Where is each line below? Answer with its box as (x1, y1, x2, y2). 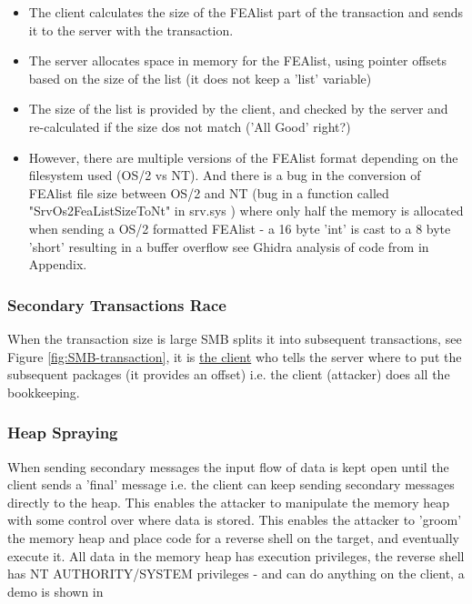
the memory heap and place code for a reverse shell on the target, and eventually (7, 528, 459, 547)
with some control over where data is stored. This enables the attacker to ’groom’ (7, 510, 462, 529)
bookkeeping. (7, 382, 80, 401)
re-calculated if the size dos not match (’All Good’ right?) (28, 116, 351, 136)
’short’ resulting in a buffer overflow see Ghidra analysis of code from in (28, 237, 429, 256)
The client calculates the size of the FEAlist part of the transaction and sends (28, 3, 464, 21)
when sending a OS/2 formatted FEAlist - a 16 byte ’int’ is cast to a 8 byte (28, 218, 451, 237)
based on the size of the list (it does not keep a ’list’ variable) (28, 68, 372, 87)
